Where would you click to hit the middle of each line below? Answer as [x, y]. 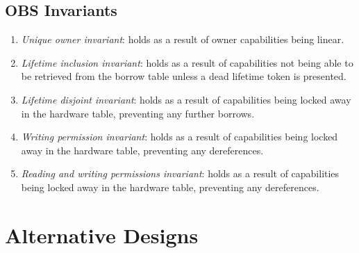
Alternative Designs [102, 235]
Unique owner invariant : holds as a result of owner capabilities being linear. [183, 39]
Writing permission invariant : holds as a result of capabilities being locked [179, 137]
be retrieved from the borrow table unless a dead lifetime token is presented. [184, 76]
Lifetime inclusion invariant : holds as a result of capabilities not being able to [187, 62]
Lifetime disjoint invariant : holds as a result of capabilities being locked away [186, 99]
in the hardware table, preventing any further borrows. [138, 113]
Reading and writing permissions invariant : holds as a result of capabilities [180, 173]
